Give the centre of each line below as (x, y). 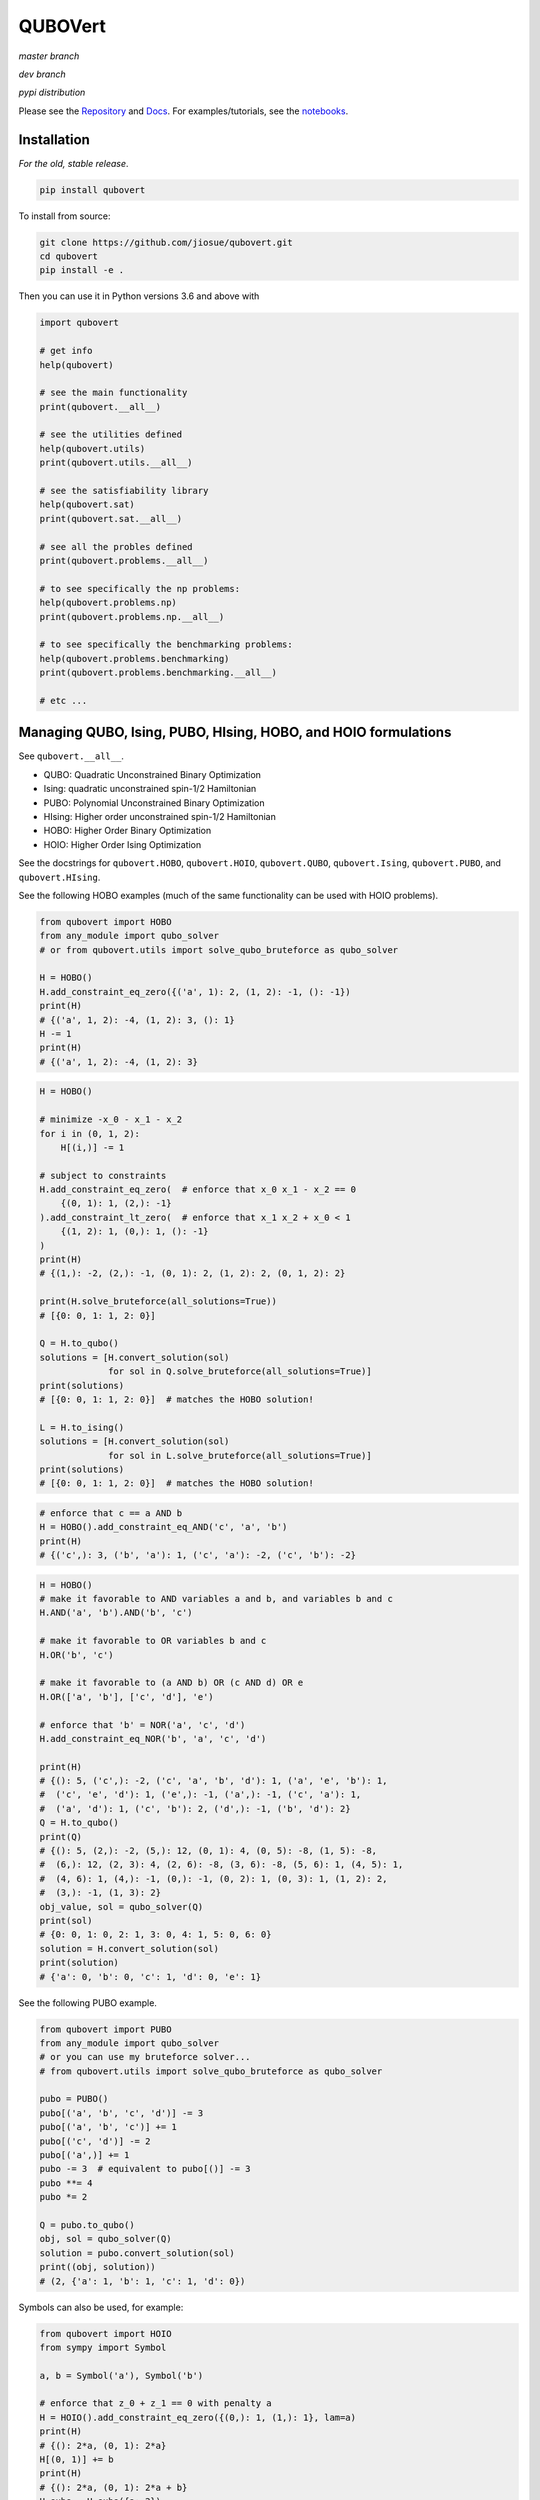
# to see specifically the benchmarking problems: (166, 644)
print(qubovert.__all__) (100, 406)
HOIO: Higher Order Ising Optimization (122, 844)
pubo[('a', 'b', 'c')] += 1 (108, 2127)
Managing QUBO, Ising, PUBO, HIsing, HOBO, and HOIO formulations (235, 732)
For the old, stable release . (73, 163)
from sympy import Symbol (103, 2347)
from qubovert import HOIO (105, 2333)
